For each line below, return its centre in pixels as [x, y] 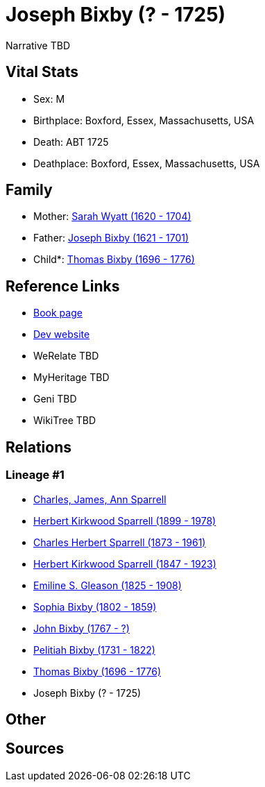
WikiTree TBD [65, 421]
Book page [58, 313]
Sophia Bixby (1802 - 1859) [95, 607]
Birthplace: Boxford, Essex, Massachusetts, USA [144, 120]
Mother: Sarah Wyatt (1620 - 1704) [112, 217]
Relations [39, 447]
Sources [35, 749]
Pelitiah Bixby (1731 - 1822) [94, 650]
